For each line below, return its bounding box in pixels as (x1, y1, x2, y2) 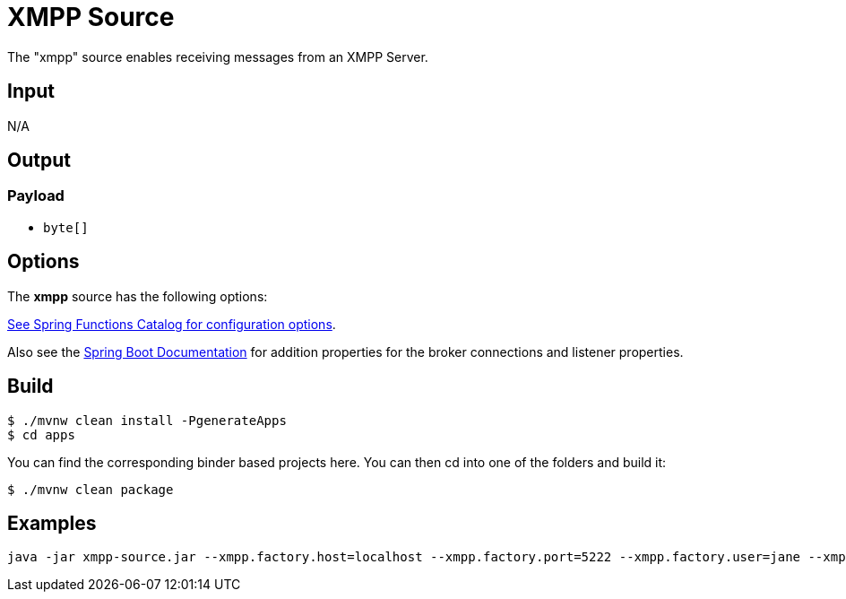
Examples (7, 511, 97, 534)
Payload (7, 187, 65, 205)
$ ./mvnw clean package (7, 482, 174, 497)
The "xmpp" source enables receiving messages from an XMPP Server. (7, 48, 428, 65)
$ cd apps (7, 427, 75, 442)
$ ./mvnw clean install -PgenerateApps (7, 412, 287, 428)
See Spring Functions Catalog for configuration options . (7, 316, 336, 332)
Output (7, 149, 71, 172)
